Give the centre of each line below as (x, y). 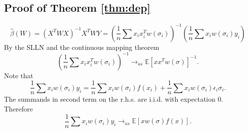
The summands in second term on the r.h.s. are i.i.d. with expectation (110, 99)
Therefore (18, 109)
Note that (19, 75)
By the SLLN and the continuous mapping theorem (82, 47)
